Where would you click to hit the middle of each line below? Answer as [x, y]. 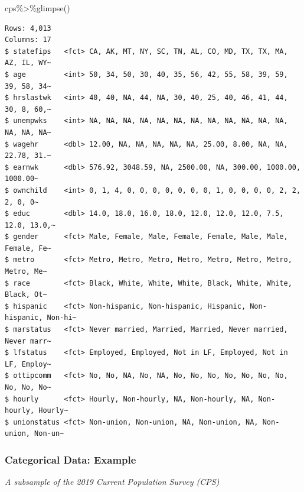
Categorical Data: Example [71, 459]
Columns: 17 [28, 40]
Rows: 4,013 [28, 28]
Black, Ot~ [26, 295]
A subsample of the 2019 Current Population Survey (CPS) [112, 482]
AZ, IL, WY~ [28, 63]
